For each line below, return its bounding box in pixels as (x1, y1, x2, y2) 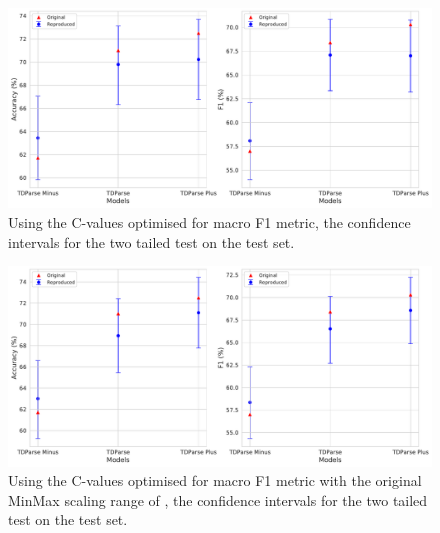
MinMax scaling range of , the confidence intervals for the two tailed (8, 489, 428, 510)
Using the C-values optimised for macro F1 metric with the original (8, 470, 422, 491)
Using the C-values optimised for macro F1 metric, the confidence (8, 212, 411, 232)
